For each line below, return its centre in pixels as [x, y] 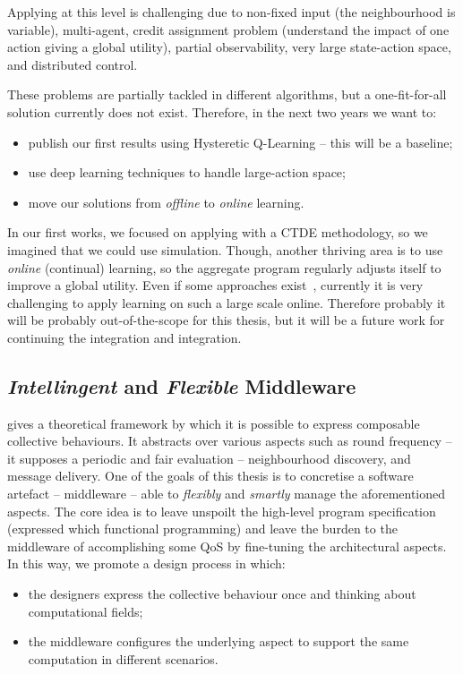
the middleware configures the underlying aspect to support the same [219, 641]
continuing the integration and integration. [124, 337]
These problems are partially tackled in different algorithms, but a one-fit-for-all [227, 94]
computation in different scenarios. [123, 658]
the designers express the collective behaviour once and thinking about [222, 594]
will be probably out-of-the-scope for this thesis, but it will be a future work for [226, 320]
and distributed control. [73, 64]
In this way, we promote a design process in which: [146, 563]
